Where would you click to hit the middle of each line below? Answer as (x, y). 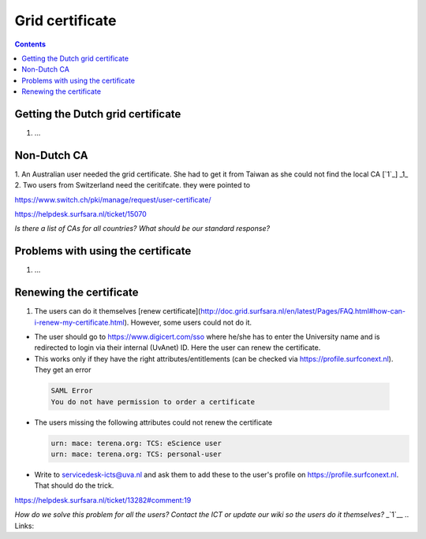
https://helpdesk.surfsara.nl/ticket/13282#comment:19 (103, 500)
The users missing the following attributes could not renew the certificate (153, 422)
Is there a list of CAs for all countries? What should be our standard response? (142, 229)
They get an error (63, 370)
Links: (24, 526)
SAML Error (72, 391)
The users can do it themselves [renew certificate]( (118, 311)
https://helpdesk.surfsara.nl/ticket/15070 (81, 214)
